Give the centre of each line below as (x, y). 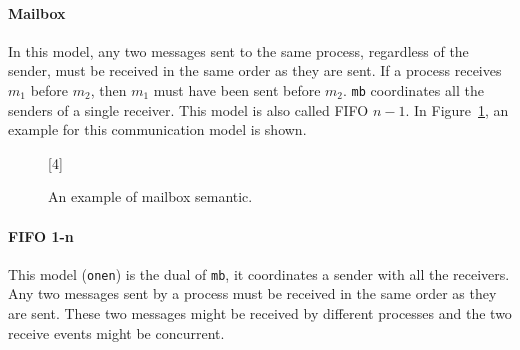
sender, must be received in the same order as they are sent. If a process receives (255, 70)
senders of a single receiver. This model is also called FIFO (188, 109)
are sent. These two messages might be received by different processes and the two (260, 313)
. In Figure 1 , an (457, 109)
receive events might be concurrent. (116, 332)
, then (108, 89)
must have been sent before (237, 89)
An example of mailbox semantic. (150, 196)
